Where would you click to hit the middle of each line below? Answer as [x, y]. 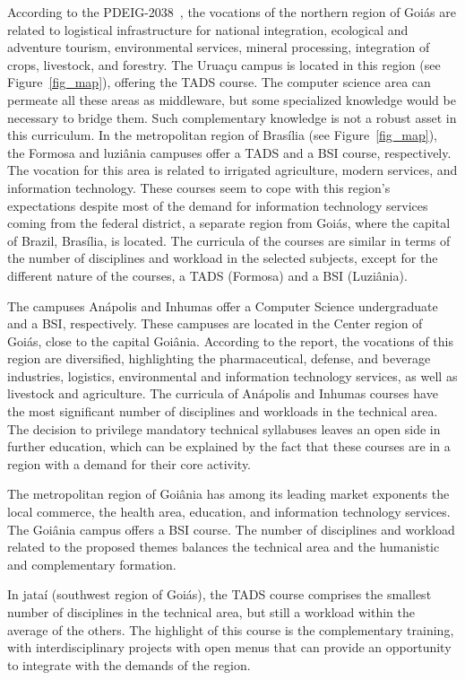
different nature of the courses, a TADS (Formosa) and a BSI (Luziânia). [207, 275]
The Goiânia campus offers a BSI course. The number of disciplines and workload [231, 529]
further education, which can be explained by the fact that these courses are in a [229, 446]
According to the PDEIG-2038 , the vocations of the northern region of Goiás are [232, 12]
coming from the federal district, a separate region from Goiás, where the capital [229, 223]
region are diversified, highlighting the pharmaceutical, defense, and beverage [219, 358]
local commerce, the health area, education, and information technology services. [229, 512]
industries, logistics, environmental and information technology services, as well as [232, 375]
